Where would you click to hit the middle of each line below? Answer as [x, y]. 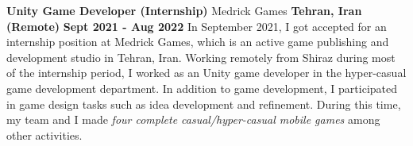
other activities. [44, 134]
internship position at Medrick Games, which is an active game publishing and [198, 42]
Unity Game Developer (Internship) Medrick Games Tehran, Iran [184, 10]
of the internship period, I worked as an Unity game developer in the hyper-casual [206, 73]
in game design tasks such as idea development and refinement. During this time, [204, 104]
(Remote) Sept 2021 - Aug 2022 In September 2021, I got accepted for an [197, 26]
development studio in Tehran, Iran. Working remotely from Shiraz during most [201, 57]
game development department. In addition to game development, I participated [202, 88]
